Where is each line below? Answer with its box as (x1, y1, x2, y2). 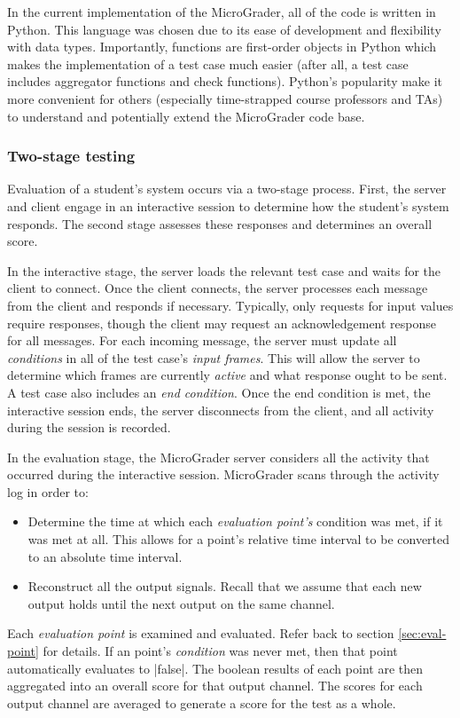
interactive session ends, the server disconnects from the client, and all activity (7, 400, 434, 419)
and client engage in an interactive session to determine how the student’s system (7, 196, 449, 215)
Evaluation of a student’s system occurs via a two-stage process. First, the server (7, 179, 447, 198)
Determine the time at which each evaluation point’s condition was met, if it (27, 512, 443, 531)
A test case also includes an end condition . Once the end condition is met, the (7, 383, 431, 401)
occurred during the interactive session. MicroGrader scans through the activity (7, 465, 440, 484)
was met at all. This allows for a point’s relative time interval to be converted (27, 530, 450, 548)
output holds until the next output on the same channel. (27, 594, 335, 612)
